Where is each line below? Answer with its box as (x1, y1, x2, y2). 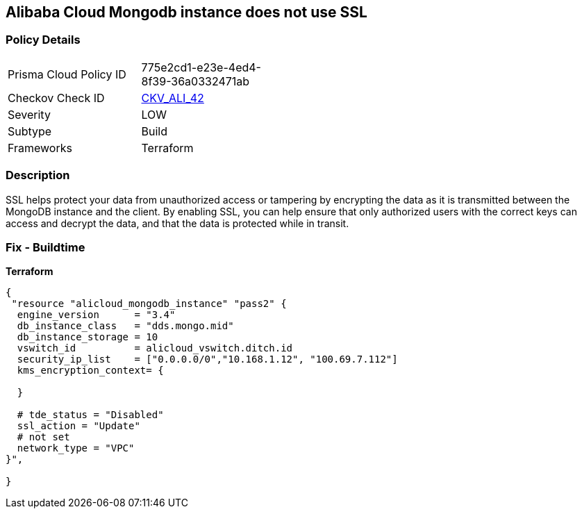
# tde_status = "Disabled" (17, 409, 164, 421)
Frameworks (8, 140, 72, 155)
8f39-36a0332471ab (141, 74, 250, 88)
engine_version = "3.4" (17, 309, 176, 321)
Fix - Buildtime (6, 240, 85, 254)
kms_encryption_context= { (17, 365, 164, 376)
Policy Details (6, 33, 81, 47)
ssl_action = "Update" (17, 420, 140, 432)
